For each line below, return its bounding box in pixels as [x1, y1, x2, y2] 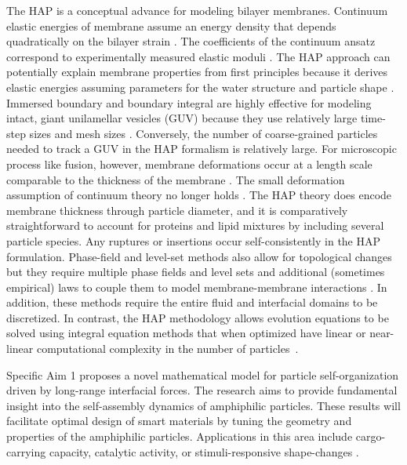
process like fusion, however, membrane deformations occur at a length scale [6, 155, 372, 172]
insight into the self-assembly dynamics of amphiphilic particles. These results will [6, 397, 401, 413]
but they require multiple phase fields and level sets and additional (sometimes [6, 263, 385, 280]
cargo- [355, 428, 386, 445]
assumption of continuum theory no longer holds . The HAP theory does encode [6, 187, 392, 203]
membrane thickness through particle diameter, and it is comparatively [6, 202, 348, 218]
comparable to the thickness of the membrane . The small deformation [6, 171, 345, 187]
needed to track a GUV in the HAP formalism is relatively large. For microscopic [6, 140, 397, 157]
